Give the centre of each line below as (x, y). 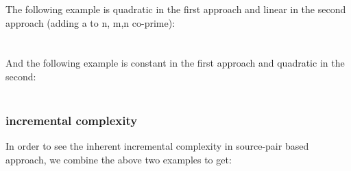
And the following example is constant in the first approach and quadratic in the (175, 63)
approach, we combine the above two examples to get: (119, 159)
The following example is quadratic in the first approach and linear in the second (176, 9)
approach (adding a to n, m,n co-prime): (90, 22)
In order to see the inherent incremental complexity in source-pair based (157, 146)
